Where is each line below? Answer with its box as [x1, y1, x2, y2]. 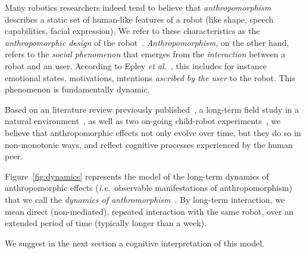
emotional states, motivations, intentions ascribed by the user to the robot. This [5, 71, 295, 84]
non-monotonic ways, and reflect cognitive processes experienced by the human [5, 138, 293, 150]
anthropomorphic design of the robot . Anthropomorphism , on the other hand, [5, 36, 289, 48]
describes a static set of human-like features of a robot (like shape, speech [5, 13, 274, 25]
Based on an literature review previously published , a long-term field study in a [5, 103, 299, 115]
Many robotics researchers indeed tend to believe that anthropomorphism [5, 1, 271, 13]
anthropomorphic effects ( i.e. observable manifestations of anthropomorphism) [5, 181, 292, 194]
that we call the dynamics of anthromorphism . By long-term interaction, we [5, 193, 285, 205]
